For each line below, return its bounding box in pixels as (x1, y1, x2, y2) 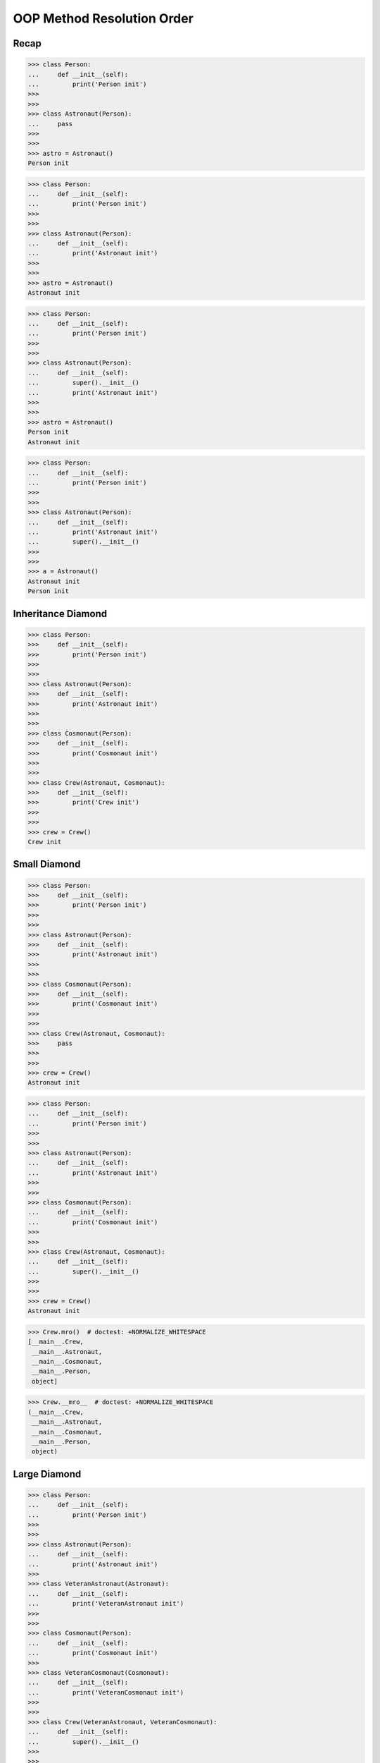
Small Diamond (13, 858, 81, 870)
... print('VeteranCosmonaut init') (27, 1688, 184, 1696)
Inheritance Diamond (13, 607, 108, 620)
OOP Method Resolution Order (13, 11, 194, 26)
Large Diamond (13, 1468, 82, 1480)
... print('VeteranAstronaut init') (27, 1599, 184, 1608)
